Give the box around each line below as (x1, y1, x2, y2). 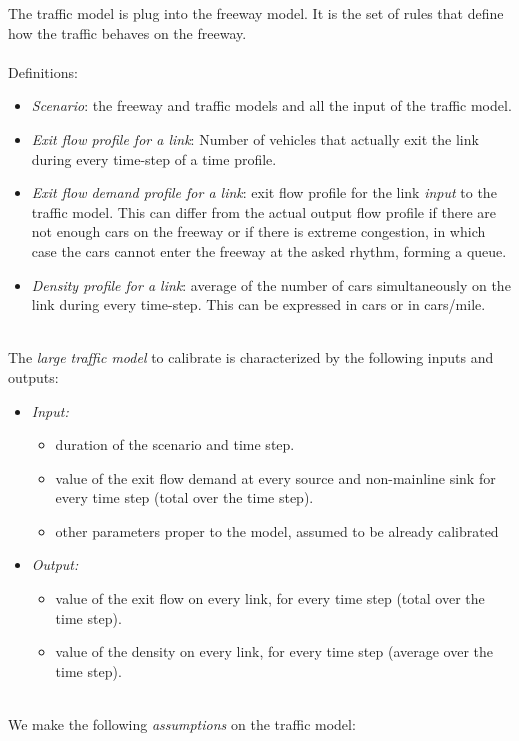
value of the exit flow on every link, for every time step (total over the (55, 588, 485, 609)
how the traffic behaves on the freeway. (8, 22, 247, 43)
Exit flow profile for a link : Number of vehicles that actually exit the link (31, 128, 479, 149)
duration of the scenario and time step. (55, 434, 295, 455)
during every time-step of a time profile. (31, 148, 277, 169)
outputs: (8, 366, 59, 387)
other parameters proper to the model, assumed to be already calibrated (55, 520, 499, 541)
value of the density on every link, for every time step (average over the (55, 641, 494, 662)
